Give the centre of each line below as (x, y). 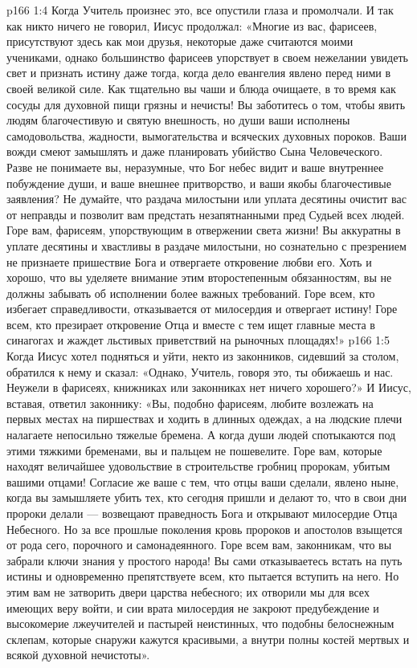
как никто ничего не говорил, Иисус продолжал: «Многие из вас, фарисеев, (192, 25)
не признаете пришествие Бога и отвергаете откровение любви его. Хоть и (189, 261)
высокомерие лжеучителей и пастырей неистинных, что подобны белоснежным (200, 623)
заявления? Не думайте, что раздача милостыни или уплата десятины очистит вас (206, 199)
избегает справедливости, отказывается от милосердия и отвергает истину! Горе (202, 309)
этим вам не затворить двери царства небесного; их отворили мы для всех (188, 591)
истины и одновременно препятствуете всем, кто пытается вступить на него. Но (203, 576)
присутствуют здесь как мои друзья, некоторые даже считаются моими (180, 41)
